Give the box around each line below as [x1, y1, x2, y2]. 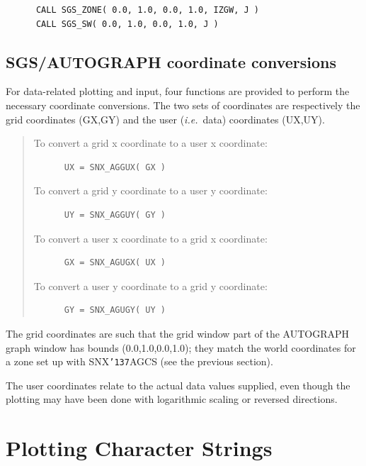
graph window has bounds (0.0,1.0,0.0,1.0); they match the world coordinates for [6, 340, 356, 355]
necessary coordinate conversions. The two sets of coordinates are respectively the [6, 97, 360, 112]
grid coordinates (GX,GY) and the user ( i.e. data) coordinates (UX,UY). [6, 111, 325, 126]
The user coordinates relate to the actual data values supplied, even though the [6, 377, 350, 392]
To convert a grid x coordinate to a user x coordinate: [33, 135, 268, 150]
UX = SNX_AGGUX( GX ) [64, 162, 166, 172]
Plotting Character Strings [6, 433, 273, 462]
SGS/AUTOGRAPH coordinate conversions [6, 50, 336, 72]
